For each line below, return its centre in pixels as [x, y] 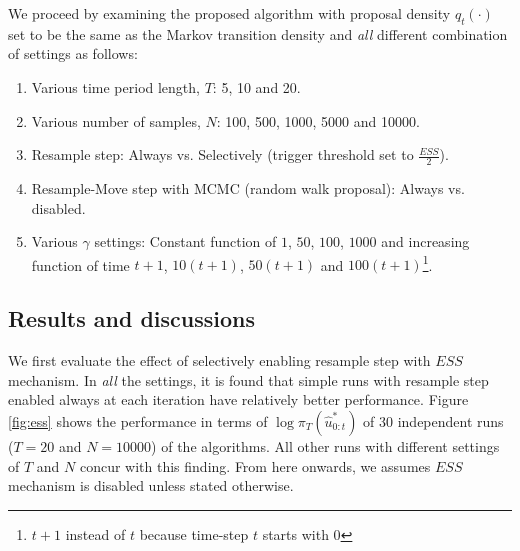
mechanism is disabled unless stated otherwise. [151, 485]
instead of [95, 533]
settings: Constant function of [185, 241]
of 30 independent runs [433, 421]
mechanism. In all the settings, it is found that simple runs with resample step [248, 379]
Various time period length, [115, 86]
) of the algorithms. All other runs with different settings [325, 446]
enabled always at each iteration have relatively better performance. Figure [238, 399]
